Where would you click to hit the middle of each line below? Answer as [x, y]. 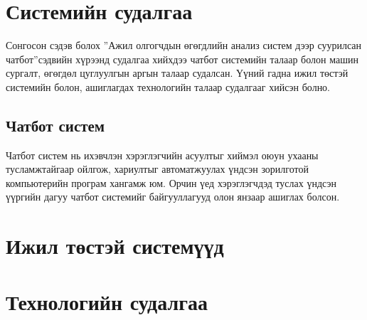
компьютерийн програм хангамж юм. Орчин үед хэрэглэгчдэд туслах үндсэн [171, 182]
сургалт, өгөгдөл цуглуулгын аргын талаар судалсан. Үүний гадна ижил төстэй [177, 73]
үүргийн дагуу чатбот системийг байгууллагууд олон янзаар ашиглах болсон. [173, 197]
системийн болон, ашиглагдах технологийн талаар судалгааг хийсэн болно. [168, 86]
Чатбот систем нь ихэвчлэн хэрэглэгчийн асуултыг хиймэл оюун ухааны [162, 155]
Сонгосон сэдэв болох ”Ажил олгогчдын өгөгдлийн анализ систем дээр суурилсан [184, 45]
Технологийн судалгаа [107, 301]
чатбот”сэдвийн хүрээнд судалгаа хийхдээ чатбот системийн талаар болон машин [182, 59]
